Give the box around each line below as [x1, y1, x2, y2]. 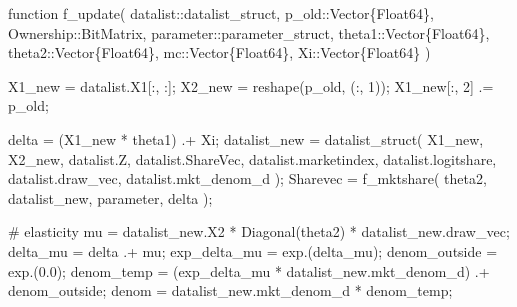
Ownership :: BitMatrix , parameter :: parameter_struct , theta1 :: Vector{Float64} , [8, 22, 490, 43]
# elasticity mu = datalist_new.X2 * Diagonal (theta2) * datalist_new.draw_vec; [8, 221, 510, 242]
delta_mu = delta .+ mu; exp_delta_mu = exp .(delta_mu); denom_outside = [8, 240, 498, 261]
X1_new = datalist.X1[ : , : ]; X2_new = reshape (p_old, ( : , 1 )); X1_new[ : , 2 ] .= [8, 75, 494, 96]
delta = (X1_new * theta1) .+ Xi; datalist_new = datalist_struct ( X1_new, [8, 128, 484, 149]
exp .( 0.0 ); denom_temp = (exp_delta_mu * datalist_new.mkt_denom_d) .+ [8, 260, 490, 281]
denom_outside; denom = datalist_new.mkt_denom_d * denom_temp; [8, 280, 453, 301]
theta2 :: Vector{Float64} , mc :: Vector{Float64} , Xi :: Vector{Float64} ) [8, 42, 431, 63]
